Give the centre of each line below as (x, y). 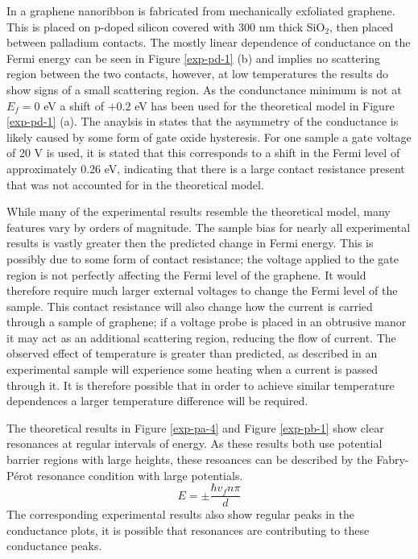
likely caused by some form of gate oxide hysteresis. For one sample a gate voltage (209, 137)
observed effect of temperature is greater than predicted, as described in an (192, 353)
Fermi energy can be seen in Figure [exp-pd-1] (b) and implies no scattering (193, 58)
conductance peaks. (54, 546)
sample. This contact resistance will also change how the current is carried (190, 306)
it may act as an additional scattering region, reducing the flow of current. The (201, 337)
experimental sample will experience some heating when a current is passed (192, 369)
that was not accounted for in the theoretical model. (135, 184)
